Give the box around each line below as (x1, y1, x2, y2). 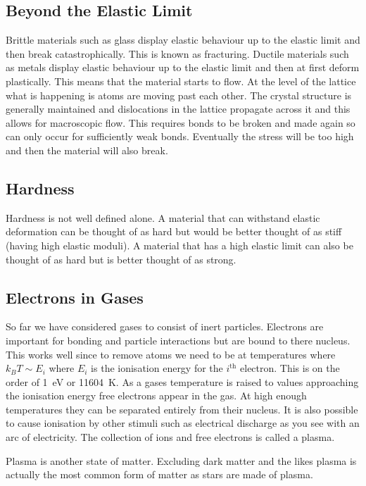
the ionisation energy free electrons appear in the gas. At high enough (6, 388, 307, 403)
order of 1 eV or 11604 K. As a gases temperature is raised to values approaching (6, 374, 359, 389)
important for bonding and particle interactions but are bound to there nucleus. (6, 332, 351, 347)
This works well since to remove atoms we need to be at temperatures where (6, 347, 336, 361)
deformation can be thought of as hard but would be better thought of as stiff (6, 224, 342, 239)
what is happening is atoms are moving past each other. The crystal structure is (6, 87, 352, 102)
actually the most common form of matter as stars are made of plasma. (6, 467, 313, 482)
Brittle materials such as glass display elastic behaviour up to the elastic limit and (6, 32, 360, 47)
